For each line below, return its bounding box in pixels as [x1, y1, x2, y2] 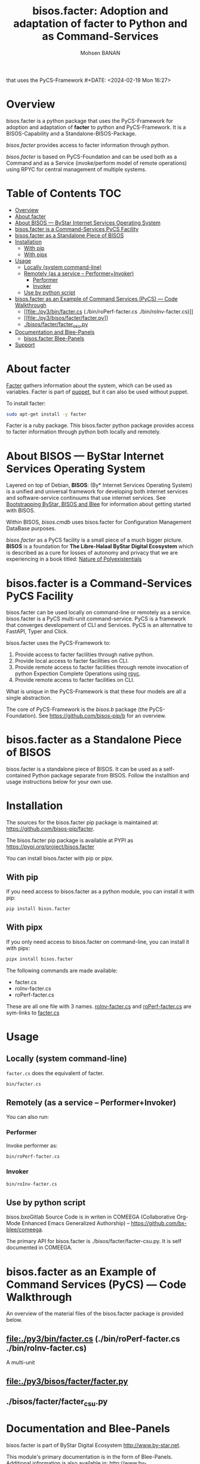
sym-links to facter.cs [6, 1009, 60, 1016]
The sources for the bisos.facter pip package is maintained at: [6, 819, 159, 826]
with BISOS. [6, 507, 36, 514]
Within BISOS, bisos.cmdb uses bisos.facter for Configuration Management [6, 518, 192, 526]
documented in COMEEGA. [6, 1244, 73, 1251]
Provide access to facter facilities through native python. [14, 651, 154, 658]
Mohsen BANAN [80, 49, 121, 56]
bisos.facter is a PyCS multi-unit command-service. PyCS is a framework [6, 615, 186, 622]
